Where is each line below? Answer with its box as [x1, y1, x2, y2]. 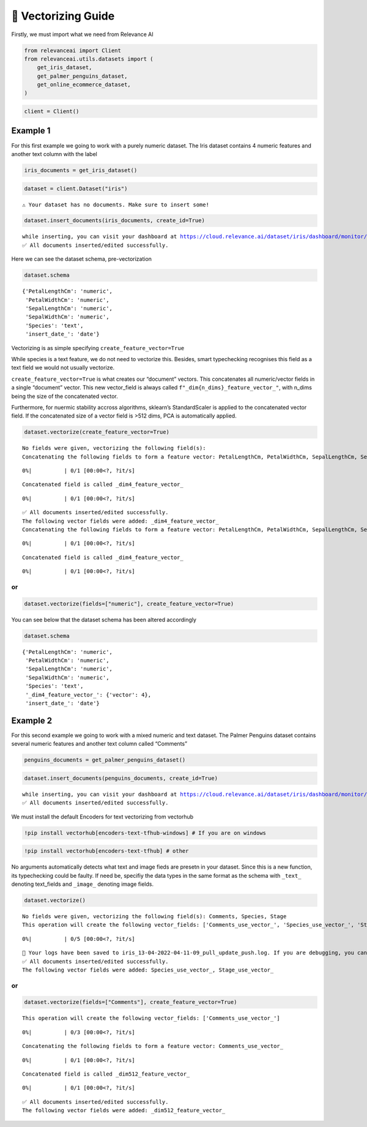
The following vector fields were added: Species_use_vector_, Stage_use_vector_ [22, 966, 274, 973]
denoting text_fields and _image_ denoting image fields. [11, 880, 154, 888]
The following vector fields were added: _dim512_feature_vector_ [22, 1107, 226, 1114]
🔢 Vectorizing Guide [11, 9, 115, 23]
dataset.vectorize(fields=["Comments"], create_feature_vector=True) [24, 998, 237, 1006]
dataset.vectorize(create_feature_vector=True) [24, 429, 169, 436]
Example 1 [11, 125, 51, 136]
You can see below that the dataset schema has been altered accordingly [11, 616, 197, 623]
